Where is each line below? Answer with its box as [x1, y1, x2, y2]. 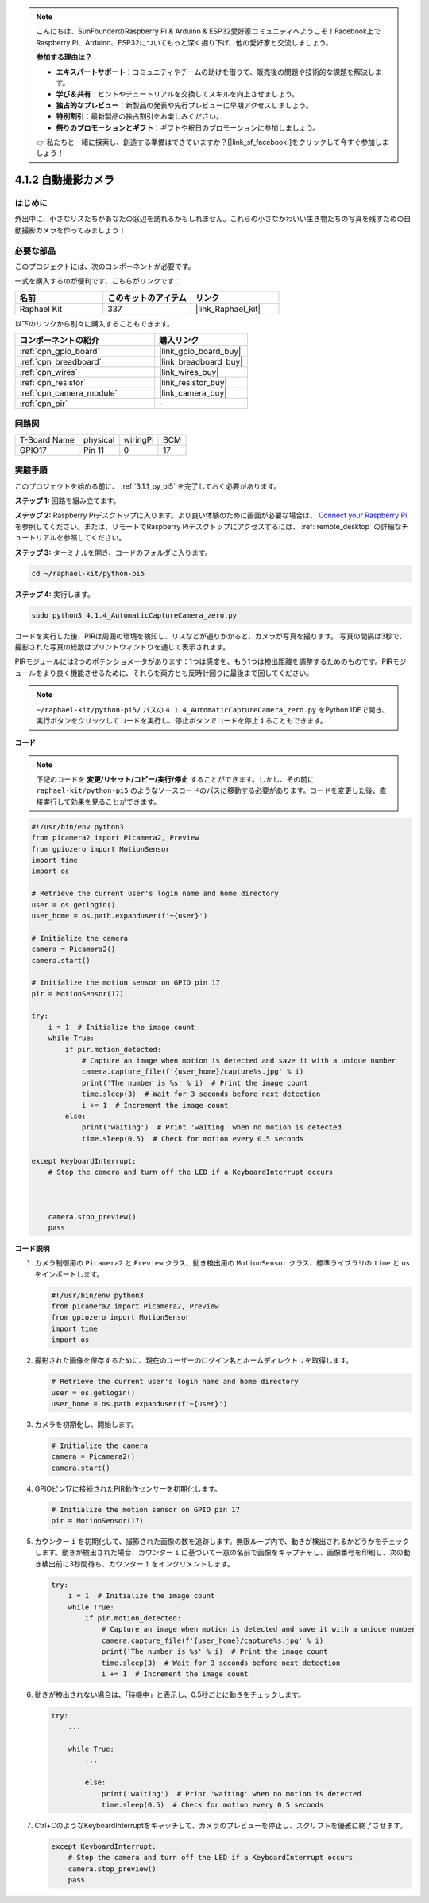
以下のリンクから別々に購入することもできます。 [14, 318, 175, 328]
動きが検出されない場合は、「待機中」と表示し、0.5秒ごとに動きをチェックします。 [34, 1690, 306, 1699]
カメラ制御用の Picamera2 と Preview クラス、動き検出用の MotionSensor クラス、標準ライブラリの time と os [34, 1258, 411, 1268]
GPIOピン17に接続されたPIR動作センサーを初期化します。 [34, 1484, 222, 1493]
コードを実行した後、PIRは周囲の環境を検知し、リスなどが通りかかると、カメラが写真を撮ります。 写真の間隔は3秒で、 [14, 631, 407, 641]
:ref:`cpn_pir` [19, 398, 68, 409]
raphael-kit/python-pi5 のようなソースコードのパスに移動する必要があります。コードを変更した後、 [36, 786, 381, 795]
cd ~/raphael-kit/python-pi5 [31, 569, 145, 578]
